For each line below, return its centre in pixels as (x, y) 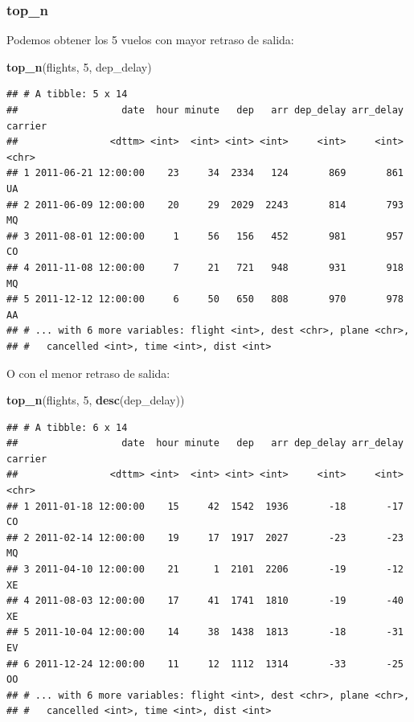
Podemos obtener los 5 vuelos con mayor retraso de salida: (150, 40)
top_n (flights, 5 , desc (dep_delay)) (96, 400)
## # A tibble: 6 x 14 (67, 427)
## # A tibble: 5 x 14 (67, 94)
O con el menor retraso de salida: (88, 373)
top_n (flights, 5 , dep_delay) (79, 66)
